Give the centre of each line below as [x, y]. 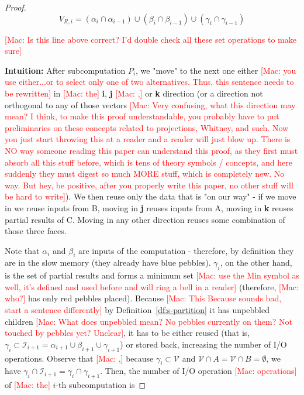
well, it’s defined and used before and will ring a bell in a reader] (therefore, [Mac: [152, 286]
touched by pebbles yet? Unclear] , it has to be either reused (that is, [127, 333]
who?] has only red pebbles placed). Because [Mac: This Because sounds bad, [143, 298]
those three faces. [36, 231]
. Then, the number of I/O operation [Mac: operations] [198, 371]
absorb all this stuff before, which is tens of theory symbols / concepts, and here [148, 162]
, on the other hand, [256, 262]
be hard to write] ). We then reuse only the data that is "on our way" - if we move [151, 196]
